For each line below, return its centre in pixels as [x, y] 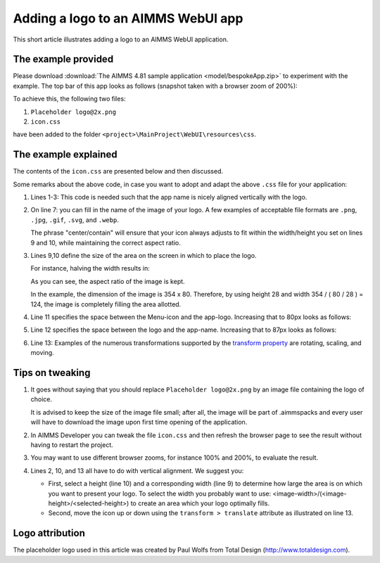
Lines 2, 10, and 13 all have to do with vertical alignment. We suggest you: [137, 470]
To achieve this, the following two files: [69, 99]
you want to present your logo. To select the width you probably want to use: [160, 493]
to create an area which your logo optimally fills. [200, 503]
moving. [42, 353]
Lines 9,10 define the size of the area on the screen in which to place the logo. [144, 256]
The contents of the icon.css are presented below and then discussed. [118, 172]
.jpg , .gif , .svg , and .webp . [75, 220]
